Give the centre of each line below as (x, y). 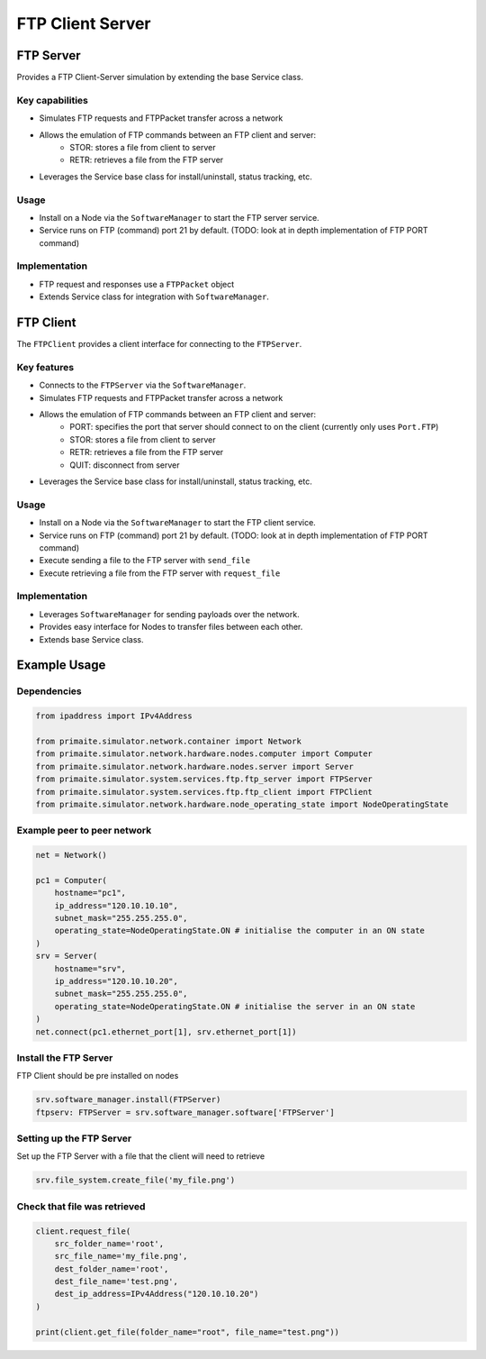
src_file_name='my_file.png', (121, 1256)
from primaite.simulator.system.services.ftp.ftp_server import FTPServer (204, 779)
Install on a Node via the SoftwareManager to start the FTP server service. (179, 217)
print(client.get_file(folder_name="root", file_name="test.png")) (188, 1332)
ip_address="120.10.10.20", (117, 981)
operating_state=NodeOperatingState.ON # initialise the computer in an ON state (239, 931)
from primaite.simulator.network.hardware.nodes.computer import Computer (204, 754)
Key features (45, 367)
